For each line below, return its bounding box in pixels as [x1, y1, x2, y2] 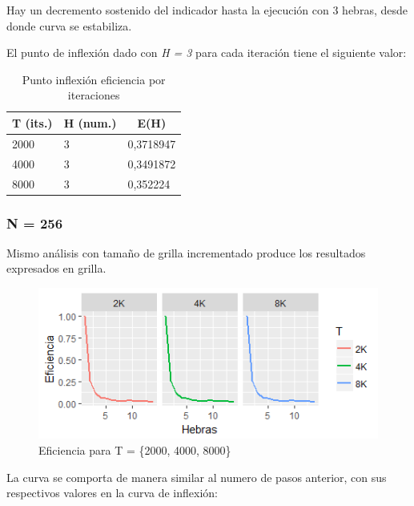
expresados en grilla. [6, 260, 107, 277]
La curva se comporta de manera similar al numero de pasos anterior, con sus [6, 468, 387, 485]
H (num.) [63, 114, 117, 131]
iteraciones [67, 87, 120, 103]
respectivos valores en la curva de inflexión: [6, 484, 218, 501]
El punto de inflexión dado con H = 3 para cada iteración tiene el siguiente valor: [6, 44, 407, 61]
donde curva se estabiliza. [6, 17, 132, 34]
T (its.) [12, 114, 53, 131]
